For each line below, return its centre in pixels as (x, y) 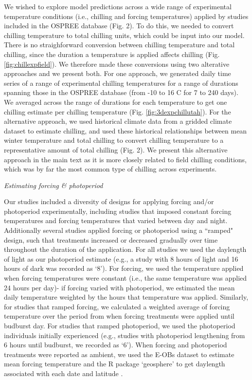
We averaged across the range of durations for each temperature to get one (116, 102)
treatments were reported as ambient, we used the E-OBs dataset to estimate (119, 354)
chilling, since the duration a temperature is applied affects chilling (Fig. (112, 54)
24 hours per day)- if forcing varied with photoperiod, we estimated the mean (119, 287)
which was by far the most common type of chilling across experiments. (110, 169)
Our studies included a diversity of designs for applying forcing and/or (109, 201)
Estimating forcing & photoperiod (54, 185)
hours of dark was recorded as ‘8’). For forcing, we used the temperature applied (124, 268)
